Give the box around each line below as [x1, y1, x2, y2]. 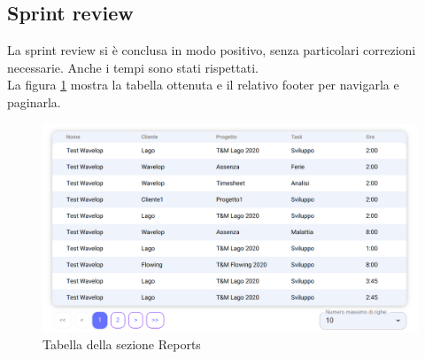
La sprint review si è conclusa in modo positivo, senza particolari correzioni [7, 41, 416, 59]
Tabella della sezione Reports [42, 335, 201, 354]
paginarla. [7, 92, 61, 111]
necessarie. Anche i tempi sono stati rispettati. [7, 58, 259, 76]
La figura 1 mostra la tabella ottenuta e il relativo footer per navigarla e [7, 75, 399, 94]
